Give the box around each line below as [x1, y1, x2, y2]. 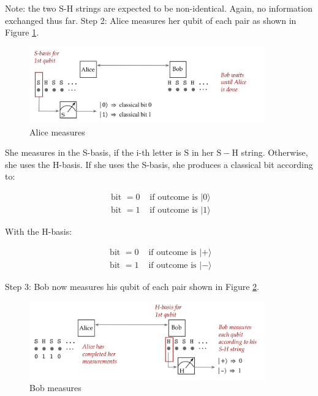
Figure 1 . [5, 26, 39, 39]
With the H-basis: [5, 224, 72, 237]
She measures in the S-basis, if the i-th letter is [5, 146, 181, 159]
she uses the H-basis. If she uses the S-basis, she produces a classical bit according [5, 158, 313, 170]
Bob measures [29, 381, 81, 394]
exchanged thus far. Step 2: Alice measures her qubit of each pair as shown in [5, 13, 297, 26]
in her [191, 146, 214, 159]
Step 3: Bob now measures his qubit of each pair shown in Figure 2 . [5, 280, 259, 292]
